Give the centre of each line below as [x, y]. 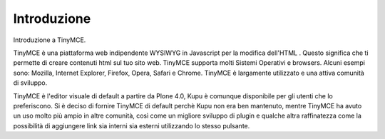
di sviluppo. [30, 83]
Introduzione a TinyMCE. [50, 40]
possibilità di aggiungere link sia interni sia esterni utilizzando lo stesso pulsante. [132, 125]
